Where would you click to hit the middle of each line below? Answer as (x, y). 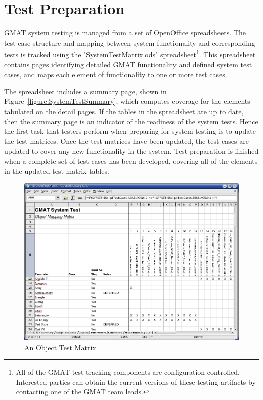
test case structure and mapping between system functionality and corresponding (130, 42)
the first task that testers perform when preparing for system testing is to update (130, 131)
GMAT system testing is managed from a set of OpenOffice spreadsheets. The (125, 33)
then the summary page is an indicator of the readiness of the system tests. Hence (131, 121)
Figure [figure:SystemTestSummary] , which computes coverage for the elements (127, 101)
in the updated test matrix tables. (57, 171)
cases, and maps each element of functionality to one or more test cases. (116, 74)
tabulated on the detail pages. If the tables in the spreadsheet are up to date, (124, 111)
